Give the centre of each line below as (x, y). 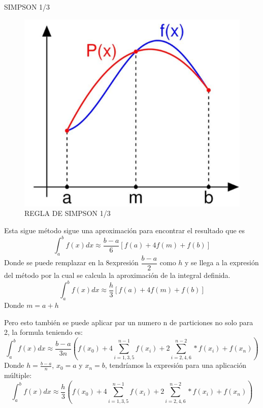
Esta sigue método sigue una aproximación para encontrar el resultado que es (125, 230)
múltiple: (18, 375)
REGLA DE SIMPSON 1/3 (68, 213)
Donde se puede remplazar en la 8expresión (71, 262)
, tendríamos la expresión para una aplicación (176, 365)
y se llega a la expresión (222, 262)
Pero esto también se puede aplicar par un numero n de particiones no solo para (129, 322)
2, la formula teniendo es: (43, 332)
